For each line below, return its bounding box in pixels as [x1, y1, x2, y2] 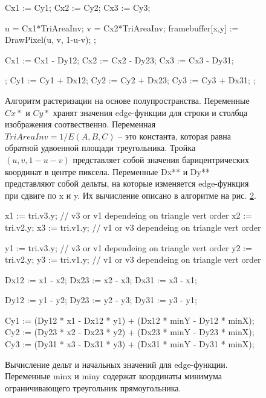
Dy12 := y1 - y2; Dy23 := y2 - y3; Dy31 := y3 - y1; [5, 294, 197, 306]
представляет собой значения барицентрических [73, 153, 250, 165]
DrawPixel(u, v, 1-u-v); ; [5, 33, 96, 46]
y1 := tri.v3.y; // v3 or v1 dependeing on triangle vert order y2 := [5, 241, 252, 254]
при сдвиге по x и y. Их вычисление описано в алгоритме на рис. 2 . [5, 188, 256, 201]
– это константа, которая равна [118, 129, 232, 142]
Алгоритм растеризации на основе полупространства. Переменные [5, 94, 250, 106]
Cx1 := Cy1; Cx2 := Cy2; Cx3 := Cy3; [5, 1, 151, 13]
